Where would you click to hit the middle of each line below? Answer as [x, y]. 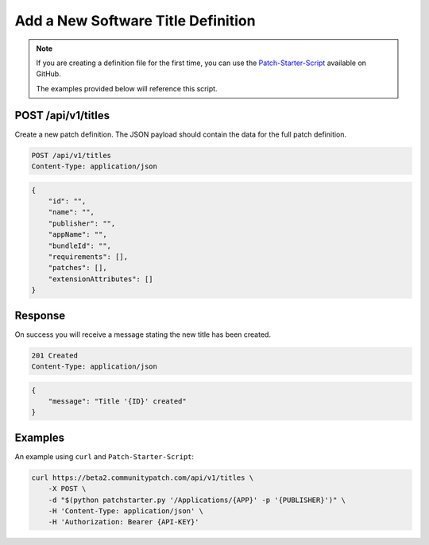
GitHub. [48, 74]
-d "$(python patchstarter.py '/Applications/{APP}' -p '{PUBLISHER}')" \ [197, 500]
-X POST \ [67, 489]
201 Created [55, 355]
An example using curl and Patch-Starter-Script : [104, 456]
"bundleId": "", [79, 245]
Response [40, 315]
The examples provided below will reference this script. [127, 88]
